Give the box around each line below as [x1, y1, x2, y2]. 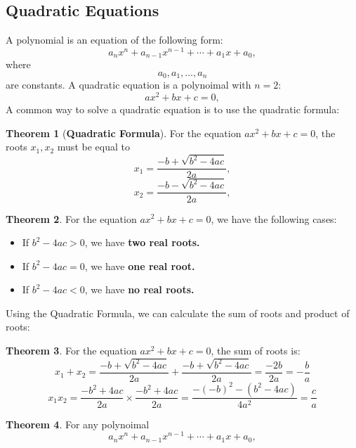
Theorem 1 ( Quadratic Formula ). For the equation [6, 125, 242, 140]
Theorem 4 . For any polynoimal [6, 416, 150, 431]
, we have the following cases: [211, 211, 337, 226]
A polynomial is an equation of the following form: [6, 32, 223, 47]
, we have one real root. [84, 258, 195, 273]
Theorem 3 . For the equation [6, 343, 137, 358]
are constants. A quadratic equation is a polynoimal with [6, 77, 251, 92]
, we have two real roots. [84, 235, 200, 250]
